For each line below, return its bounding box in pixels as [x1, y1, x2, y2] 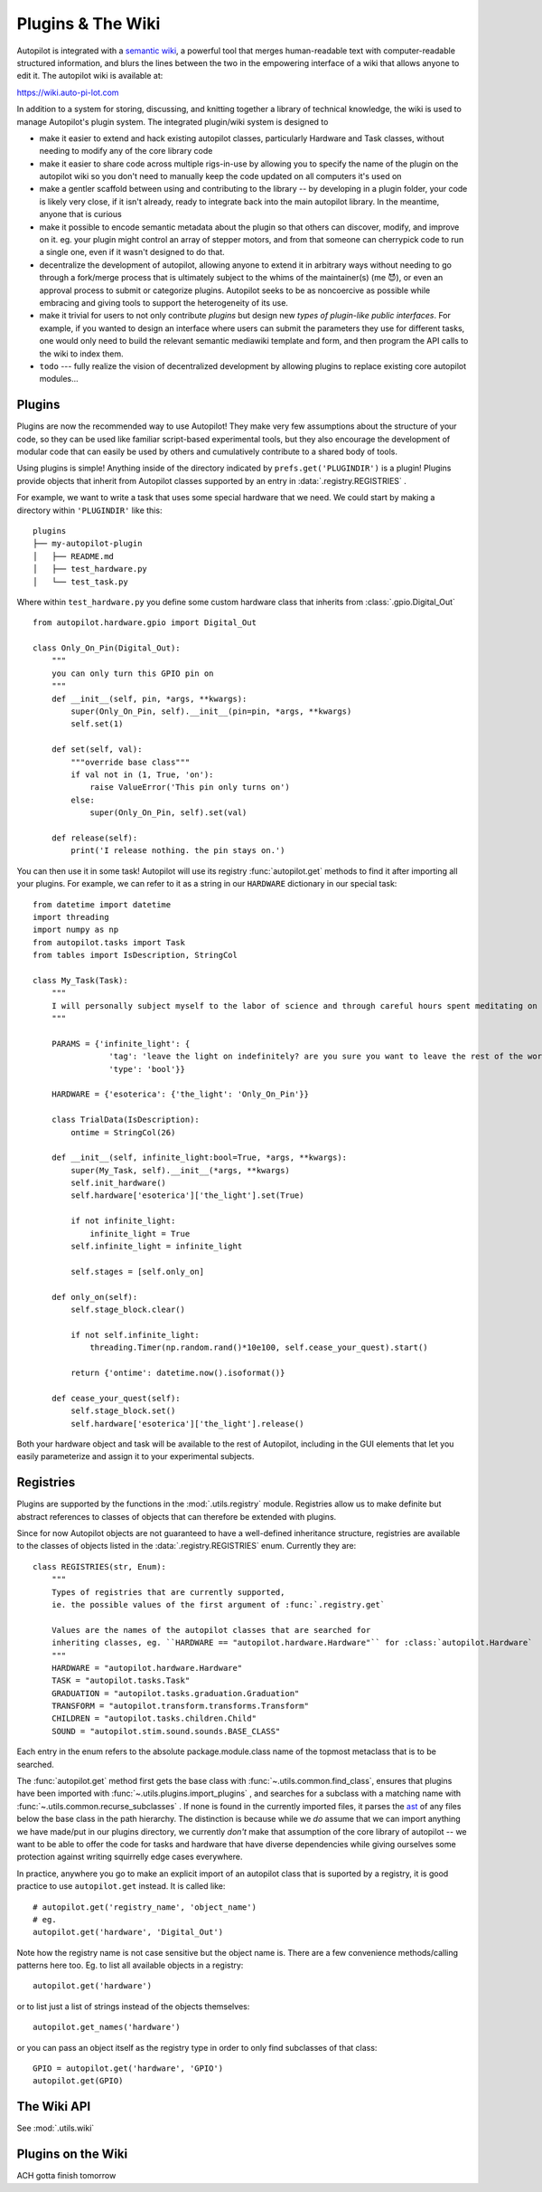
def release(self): [51, 832, 138, 843]
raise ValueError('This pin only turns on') [89, 783, 291, 792]
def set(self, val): [51, 745, 143, 754]
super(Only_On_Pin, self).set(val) [89, 808, 248, 818]
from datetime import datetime [33, 899, 172, 909]
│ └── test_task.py [33, 576, 128, 587]
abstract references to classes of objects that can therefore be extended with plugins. [16, 1511, 337, 1522]
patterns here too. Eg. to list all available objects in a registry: [16, 1960, 244, 1971]
